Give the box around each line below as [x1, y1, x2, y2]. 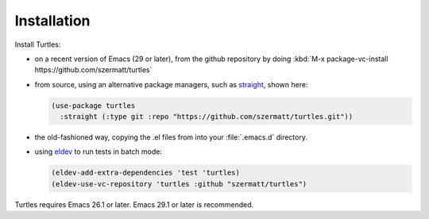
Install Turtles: [14, 40, 61, 49]
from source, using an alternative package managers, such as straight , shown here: [34, 79, 308, 89]
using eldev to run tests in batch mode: [34, 147, 163, 156]
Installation [14, 12, 91, 29]
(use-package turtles [51, 101, 136, 110]
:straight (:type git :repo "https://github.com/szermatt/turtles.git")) [60, 112, 354, 121]
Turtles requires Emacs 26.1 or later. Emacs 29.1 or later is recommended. [14, 199, 254, 209]
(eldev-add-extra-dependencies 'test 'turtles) [51, 168, 240, 178]
